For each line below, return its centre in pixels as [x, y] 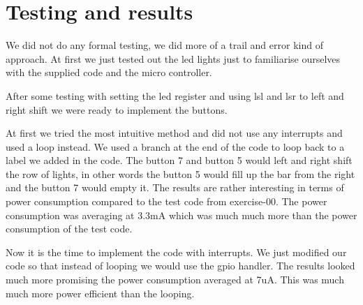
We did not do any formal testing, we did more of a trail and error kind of [164, 45]
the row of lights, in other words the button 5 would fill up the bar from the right [180, 173]
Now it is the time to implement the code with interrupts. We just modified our [176, 252]
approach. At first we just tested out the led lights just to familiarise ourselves [173, 58]
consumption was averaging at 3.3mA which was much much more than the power [181, 215]
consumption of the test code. [69, 229]
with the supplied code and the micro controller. [109, 72]
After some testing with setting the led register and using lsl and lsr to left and [175, 95]
